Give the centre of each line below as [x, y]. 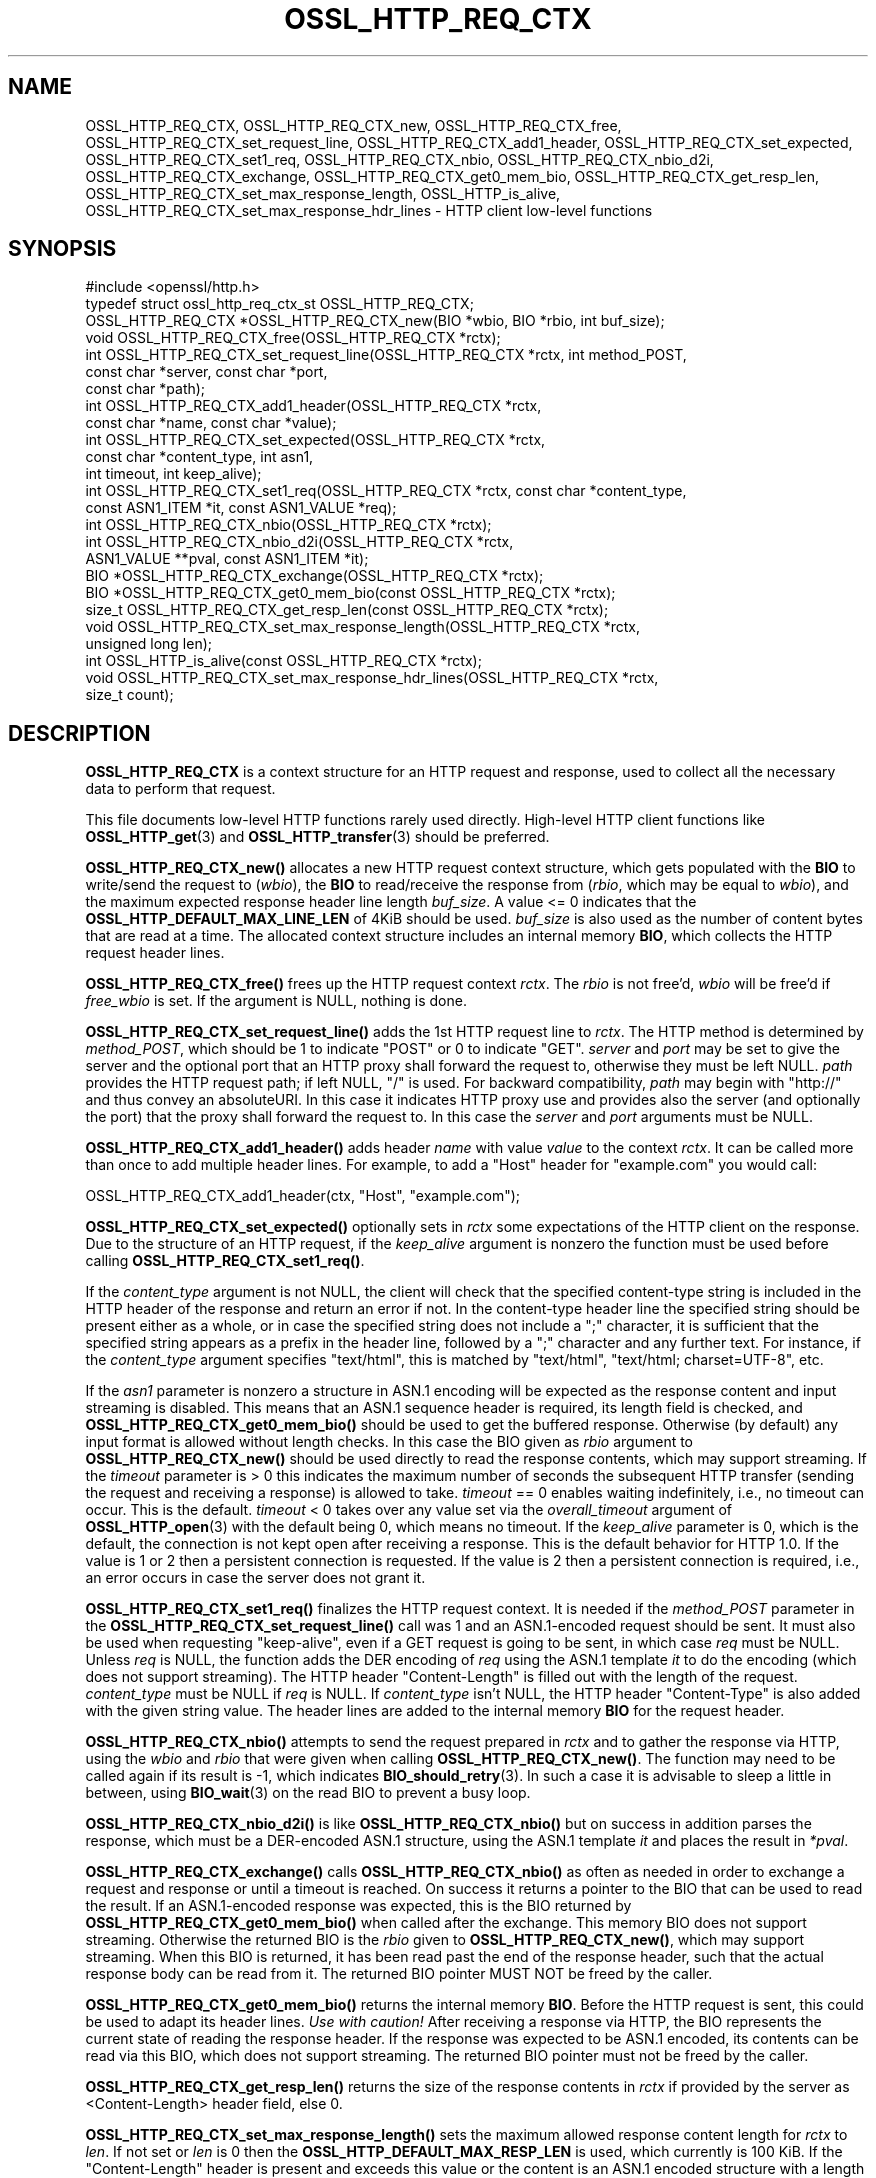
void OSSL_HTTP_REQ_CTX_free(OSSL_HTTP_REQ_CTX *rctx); [293, 338]
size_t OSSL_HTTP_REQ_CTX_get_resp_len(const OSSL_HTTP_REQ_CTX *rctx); [347, 610]
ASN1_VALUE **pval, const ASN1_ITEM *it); [227, 559]
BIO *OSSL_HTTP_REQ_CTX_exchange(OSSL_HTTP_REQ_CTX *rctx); [314, 576]
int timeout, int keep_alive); [173, 474]
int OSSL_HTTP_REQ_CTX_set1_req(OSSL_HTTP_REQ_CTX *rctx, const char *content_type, [386, 491]
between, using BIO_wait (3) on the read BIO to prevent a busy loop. [308, 1793]
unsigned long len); [148, 644]
